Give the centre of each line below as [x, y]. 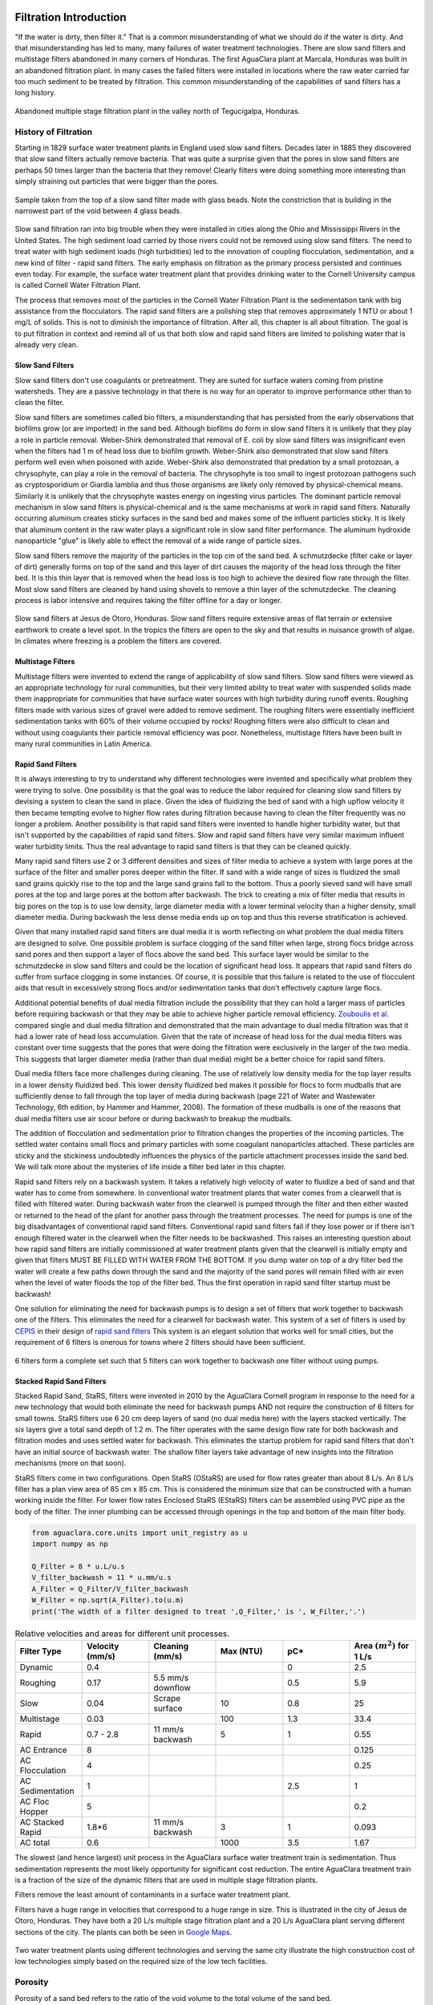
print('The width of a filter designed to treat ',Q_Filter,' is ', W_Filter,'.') [199, 1611]
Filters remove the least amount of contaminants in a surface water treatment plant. [153, 1895]
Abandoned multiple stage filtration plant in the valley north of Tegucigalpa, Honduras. [158, 111]
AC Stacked [42, 1822]
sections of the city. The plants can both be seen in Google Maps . [123, 1932]
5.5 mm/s [171, 1678]
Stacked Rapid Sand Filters [61, 1381]
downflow [172, 1688]
